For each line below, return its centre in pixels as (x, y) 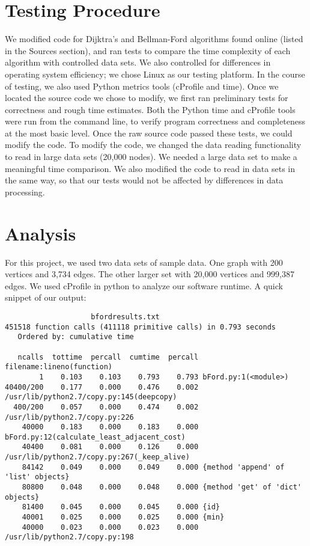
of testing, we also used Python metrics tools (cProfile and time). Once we (142, 86)
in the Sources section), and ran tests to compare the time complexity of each (148, 50)
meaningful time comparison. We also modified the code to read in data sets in (150, 168)
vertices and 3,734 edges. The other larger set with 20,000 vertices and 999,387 (150, 274)
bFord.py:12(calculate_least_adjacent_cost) (95, 437)
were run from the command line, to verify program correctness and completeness (155, 121)
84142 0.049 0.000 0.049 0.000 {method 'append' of (153, 467)
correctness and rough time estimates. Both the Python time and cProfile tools (150, 109)
